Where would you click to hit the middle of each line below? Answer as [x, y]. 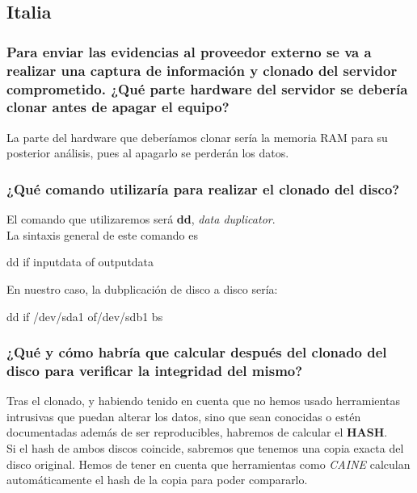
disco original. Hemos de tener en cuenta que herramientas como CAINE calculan [208, 464]
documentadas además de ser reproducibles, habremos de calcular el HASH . [197, 432]
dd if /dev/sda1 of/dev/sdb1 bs [85, 316]
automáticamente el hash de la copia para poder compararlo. [157, 480]
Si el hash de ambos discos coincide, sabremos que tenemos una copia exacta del [205, 448]
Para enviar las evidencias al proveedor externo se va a [189, 51]
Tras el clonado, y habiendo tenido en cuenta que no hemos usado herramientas [203, 401]
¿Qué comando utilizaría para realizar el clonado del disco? [203, 188]
